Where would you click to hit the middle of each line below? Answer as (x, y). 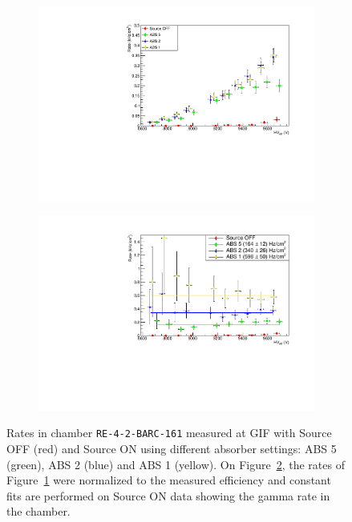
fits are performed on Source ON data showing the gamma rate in (168, 495)
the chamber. (38, 511)
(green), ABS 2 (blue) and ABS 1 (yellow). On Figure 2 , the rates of (176, 464)
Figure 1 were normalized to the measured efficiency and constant (169, 480)
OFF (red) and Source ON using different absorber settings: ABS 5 (172, 449)
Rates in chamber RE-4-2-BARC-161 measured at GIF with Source (169, 433)
